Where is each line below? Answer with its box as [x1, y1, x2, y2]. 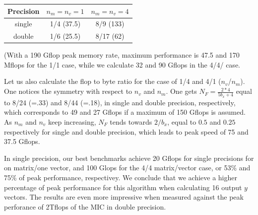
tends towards [110, 116, 152, 127]
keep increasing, [48, 116, 96, 127]
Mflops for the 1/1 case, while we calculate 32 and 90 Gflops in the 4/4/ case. [4, 59, 240, 70]
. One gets [166, 86, 197, 96]
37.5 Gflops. [4, 136, 40, 146]
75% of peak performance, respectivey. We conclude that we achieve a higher [4, 172, 237, 182]
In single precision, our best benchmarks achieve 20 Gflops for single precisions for [4, 152, 254, 163]
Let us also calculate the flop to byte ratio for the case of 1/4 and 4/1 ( [4, 76, 221, 86]
